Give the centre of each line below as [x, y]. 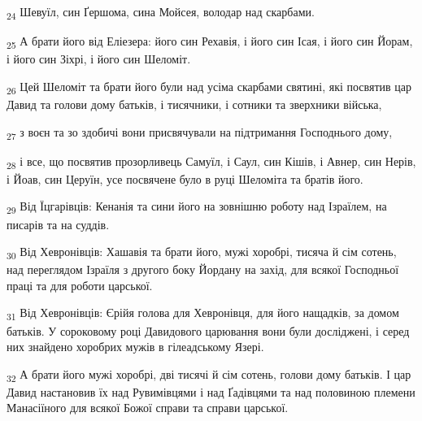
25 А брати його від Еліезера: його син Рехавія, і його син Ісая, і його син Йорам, [210, 42]
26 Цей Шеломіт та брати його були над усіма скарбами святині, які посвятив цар [209, 87]
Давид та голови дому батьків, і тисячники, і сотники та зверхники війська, [194, 104]
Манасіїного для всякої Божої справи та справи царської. [148, 408]
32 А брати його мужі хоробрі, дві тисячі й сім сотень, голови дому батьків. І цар [209, 375]
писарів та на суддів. [58, 224]
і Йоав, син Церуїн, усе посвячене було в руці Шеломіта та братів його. [185, 178]
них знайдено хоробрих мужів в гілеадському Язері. [135, 347]
